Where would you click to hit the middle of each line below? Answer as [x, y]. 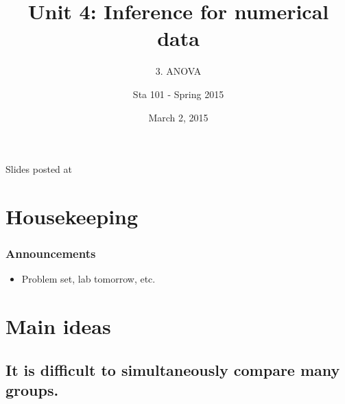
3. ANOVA [178, 71]
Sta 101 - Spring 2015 [178, 94]
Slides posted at [39, 169]
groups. [32, 390]
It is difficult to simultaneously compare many [173, 369]
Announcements [51, 253]
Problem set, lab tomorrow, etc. [88, 279]
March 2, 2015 [178, 117]
